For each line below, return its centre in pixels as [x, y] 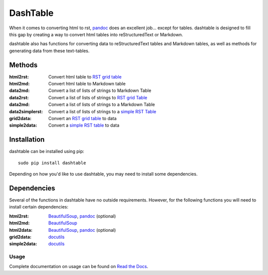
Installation [27, 140]
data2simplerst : [26, 111]
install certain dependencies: [39, 207]
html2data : [21, 230]
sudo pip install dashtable [52, 163]
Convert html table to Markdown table [87, 84]
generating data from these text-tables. [49, 51]
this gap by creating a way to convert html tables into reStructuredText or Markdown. [96, 34]
